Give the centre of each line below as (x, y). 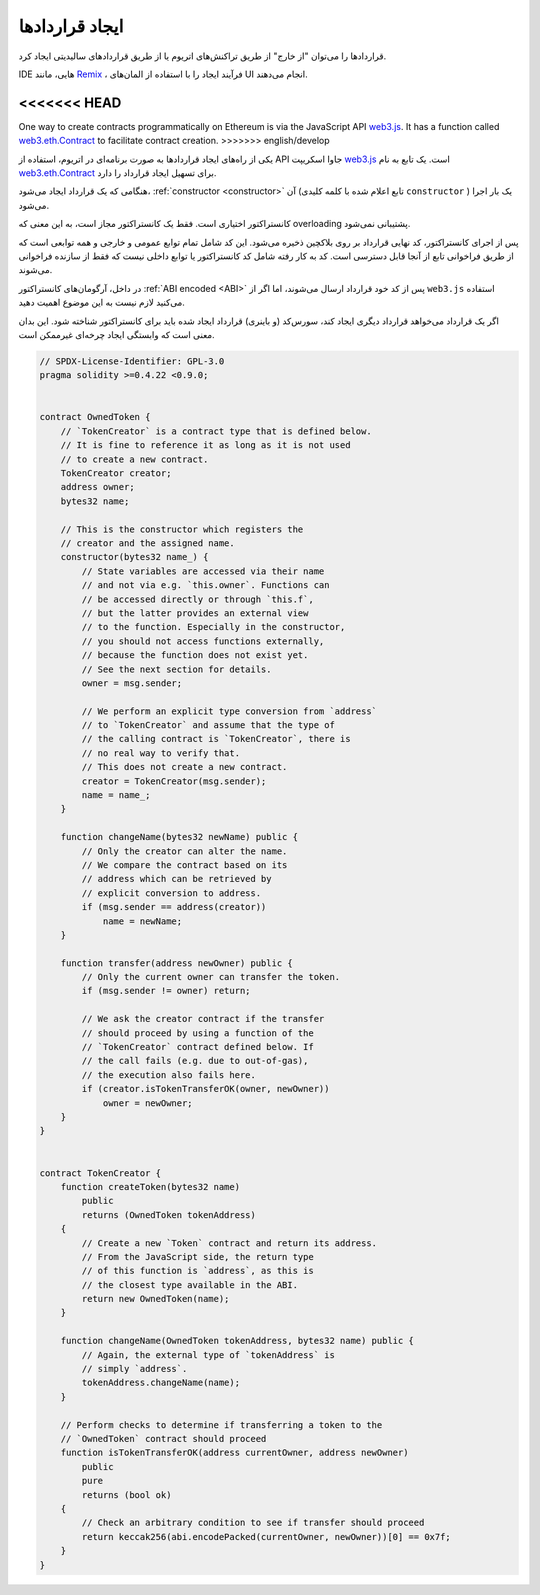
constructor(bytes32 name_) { (134, 557)
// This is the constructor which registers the (182, 529)
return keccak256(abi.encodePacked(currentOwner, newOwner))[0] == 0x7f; (266, 1536)
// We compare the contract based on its (184, 864)
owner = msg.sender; (132, 683)
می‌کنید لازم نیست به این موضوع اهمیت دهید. (101, 302)
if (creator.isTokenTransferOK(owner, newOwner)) (205, 1089)
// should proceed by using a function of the (197, 1033)
